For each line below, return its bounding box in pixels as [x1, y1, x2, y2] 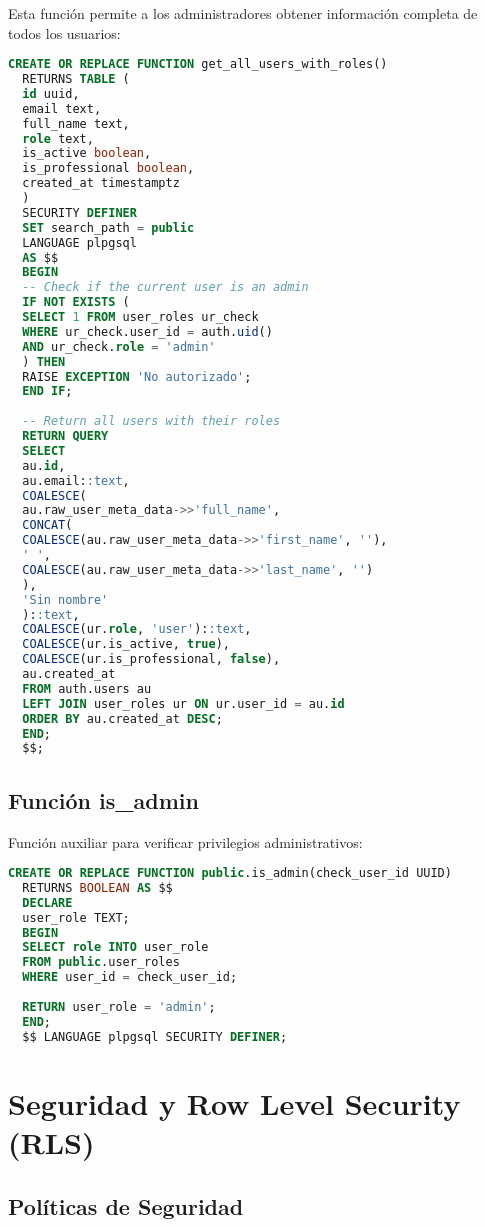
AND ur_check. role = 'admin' [22, 339, 216, 354]
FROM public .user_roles [22, 955, 180, 970]
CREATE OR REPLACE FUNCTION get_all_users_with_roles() [8, 57, 388, 72]
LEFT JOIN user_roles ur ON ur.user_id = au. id [22, 696, 345, 711]
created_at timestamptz [22, 176, 180, 191]
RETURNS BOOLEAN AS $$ [22, 880, 173, 895]
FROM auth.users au [22, 681, 152, 696]
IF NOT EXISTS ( [22, 295, 130, 310]
